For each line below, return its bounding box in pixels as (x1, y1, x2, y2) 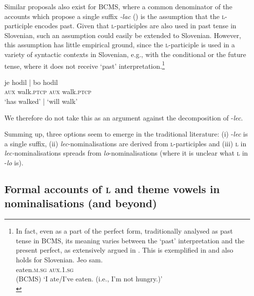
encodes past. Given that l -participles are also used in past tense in (35, 20, 236, 31)
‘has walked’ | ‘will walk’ (4, 96, 78, 106)
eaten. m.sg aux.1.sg (16, 264, 74, 274)
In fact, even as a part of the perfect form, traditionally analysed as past (16, 226, 233, 236)
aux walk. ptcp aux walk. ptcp (4, 86, 92, 97)
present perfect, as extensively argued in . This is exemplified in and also (16, 245, 234, 255)
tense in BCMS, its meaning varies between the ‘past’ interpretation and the (16, 235, 245, 245)
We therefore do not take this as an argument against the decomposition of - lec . (4, 112, 243, 122)
